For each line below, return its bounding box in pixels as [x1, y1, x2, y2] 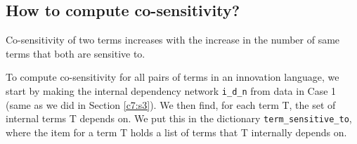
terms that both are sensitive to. [6, 46, 145, 60]
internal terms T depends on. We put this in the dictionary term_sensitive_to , [6, 111, 352, 126]
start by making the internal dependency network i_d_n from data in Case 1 [6, 83, 337, 98]
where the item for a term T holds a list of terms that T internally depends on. [6, 124, 347, 139]
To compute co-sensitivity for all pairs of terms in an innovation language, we [6, 70, 339, 84]
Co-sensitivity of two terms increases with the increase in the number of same [6, 32, 340, 47]
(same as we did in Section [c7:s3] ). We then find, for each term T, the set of [6, 97, 336, 112]
